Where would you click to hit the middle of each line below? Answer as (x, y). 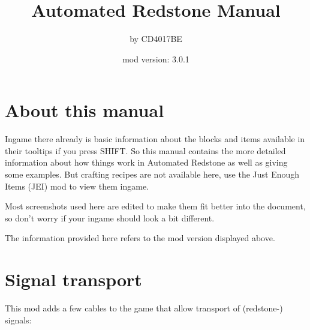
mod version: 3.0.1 (156, 58)
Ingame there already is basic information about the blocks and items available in (155, 139)
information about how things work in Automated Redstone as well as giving (146, 162)
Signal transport (73, 279)
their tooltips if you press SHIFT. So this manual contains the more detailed (145, 150)
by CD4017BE (156, 39)
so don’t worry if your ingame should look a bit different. (110, 217)
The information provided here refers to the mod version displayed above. (140, 238)
